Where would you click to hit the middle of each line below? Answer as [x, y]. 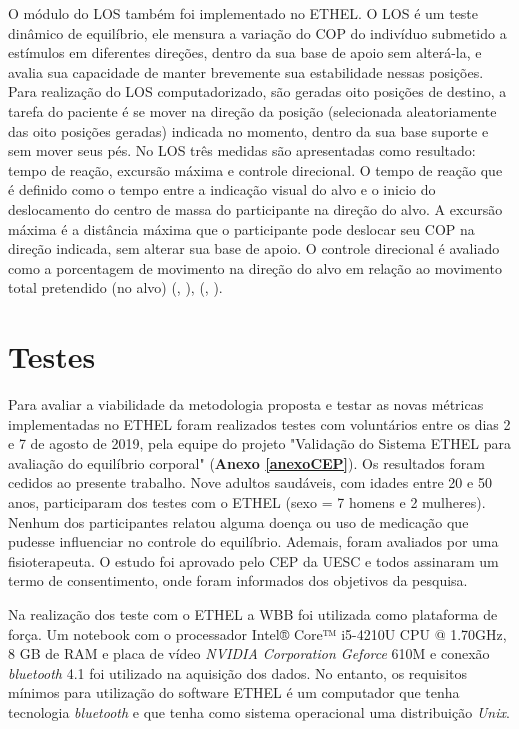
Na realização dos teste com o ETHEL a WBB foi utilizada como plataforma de [253, 613]
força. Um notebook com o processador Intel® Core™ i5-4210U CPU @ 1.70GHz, [257, 633]
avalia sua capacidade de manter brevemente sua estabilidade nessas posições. [246, 71]
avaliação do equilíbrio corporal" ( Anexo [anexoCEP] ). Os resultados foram [246, 462]
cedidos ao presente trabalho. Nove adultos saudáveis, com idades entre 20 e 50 [250, 482]
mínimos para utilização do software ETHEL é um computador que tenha [234, 692]
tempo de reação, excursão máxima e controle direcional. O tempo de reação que [255, 169]
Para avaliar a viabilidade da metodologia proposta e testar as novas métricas [246, 404]
